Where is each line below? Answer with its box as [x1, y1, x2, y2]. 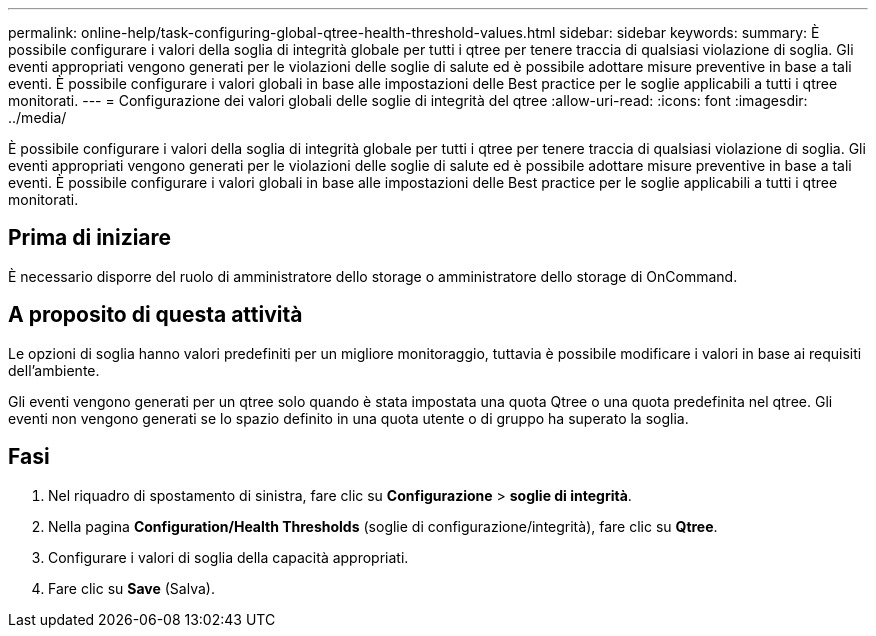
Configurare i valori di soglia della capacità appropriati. [48, 548, 409, 566]
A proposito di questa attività [8, 302, 303, 328]
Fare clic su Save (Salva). [48, 579, 215, 597]
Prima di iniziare [8, 225, 172, 251]
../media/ [8, 109, 67, 126]
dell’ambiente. [8, 361, 100, 379]
